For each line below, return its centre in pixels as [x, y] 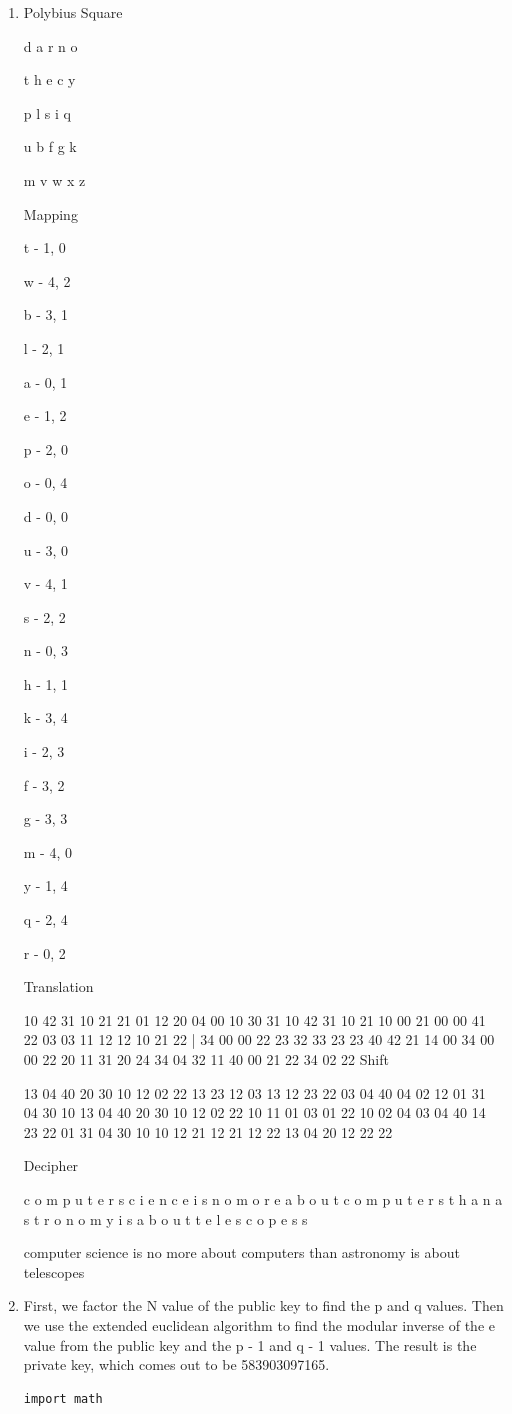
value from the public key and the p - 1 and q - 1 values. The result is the [250, 1344]
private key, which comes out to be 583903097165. [176, 1364]
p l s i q [47, 112]
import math [63, 1398]
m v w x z [54, 179]
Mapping [50, 213]
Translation [58, 986]
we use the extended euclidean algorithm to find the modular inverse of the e [259, 1324]
